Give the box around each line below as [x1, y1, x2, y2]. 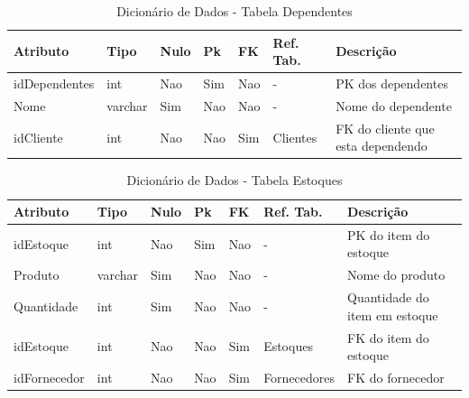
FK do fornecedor [347, 368, 445, 386]
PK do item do [347, 225, 430, 244]
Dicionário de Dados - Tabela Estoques [126, 171, 343, 190]
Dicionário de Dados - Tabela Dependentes [116, 2, 353, 20]
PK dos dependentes [336, 74, 448, 93]
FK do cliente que [336, 118, 435, 137]
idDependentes [14, 74, 95, 93]
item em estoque [347, 305, 438, 324]
